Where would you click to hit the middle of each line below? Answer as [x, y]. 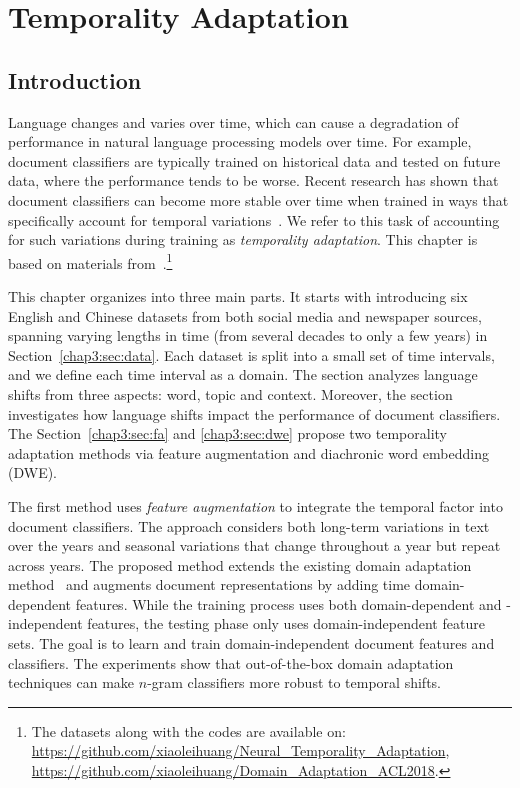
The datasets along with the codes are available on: [188, 730]
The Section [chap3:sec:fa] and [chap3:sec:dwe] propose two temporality [227, 433]
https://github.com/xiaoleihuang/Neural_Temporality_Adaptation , [240, 750]
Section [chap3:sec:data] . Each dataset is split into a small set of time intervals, [251, 354]
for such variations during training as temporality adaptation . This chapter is [243, 239]
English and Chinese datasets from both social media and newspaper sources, [245, 315]
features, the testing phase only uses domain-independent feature [286, 623]
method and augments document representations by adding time [209, 584]
